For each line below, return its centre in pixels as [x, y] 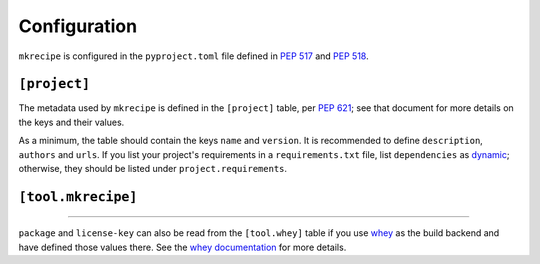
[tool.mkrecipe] [78, 196]
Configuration [78, 26]
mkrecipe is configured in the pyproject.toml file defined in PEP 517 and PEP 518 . [193, 56]
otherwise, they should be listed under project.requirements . [153, 169]
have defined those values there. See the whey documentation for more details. [182, 247]
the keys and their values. [71, 122]
